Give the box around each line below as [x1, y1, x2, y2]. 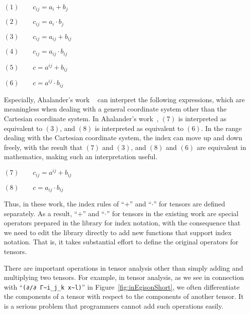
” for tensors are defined [153, 199, 225, 209]
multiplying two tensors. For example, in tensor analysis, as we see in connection [4, 272, 244, 282]
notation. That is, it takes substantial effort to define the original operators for [4, 237, 239, 247]
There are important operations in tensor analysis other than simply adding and [4, 262, 243, 273]
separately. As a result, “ [4, 208, 78, 218]
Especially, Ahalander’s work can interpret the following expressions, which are [4, 94, 245, 104]
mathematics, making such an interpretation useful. [4, 151, 158, 162]
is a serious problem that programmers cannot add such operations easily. [4, 301, 224, 311]
